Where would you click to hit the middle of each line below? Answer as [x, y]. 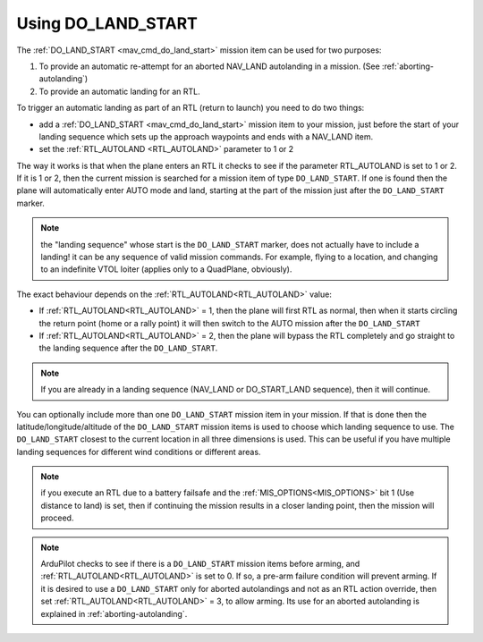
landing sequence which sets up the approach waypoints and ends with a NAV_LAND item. [206, 136]
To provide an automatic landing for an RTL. [119, 91]
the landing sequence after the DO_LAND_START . [128, 348]
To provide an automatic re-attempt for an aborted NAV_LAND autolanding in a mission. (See [209, 66]
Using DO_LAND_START [107, 23]
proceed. [57, 518]
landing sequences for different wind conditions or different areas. [139, 452]
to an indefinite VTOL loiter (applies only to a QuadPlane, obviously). [166, 269]
